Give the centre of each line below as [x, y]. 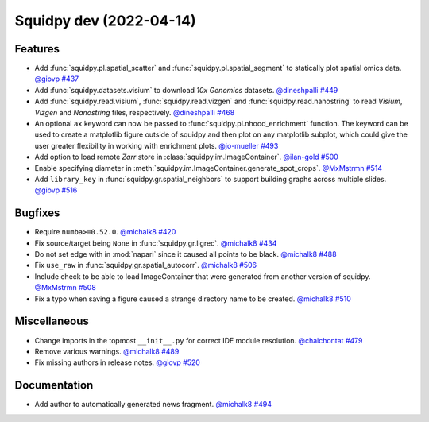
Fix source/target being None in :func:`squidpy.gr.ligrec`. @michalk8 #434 [156, 243]
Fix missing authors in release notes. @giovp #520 [117, 362]
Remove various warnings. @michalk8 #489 [107, 351]
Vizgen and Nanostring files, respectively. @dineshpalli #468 [135, 112]
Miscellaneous [52, 321]
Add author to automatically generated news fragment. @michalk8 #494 [153, 405]
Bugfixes [37, 213]
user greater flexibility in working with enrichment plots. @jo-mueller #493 [157, 145]
